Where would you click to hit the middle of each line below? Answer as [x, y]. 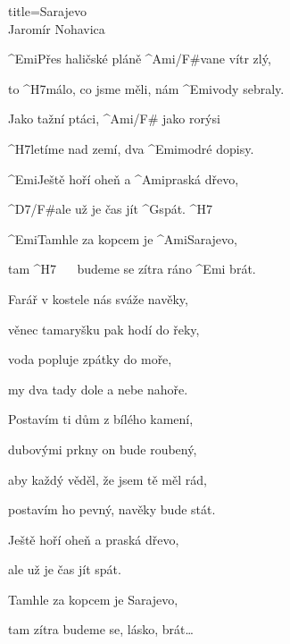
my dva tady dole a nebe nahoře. [98, 389]
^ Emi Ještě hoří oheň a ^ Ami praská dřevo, [124, 178]
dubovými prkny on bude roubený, [103, 449]
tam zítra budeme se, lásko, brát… [101, 629]
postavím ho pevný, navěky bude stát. [112, 509]
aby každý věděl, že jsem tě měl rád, [108, 479]
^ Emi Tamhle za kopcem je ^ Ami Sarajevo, [123, 238]
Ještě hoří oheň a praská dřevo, [94, 539]
